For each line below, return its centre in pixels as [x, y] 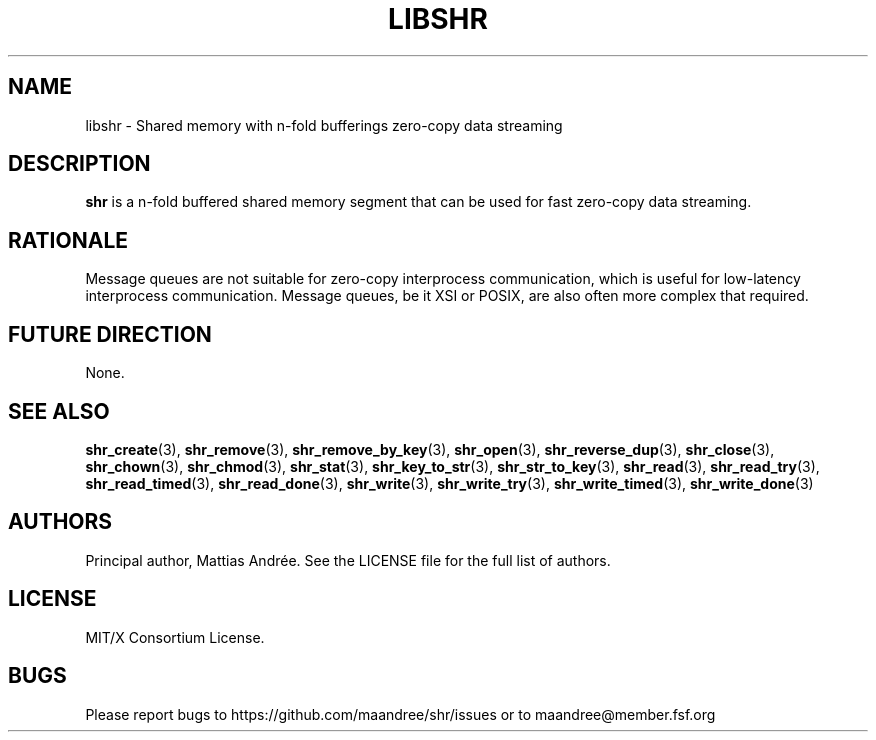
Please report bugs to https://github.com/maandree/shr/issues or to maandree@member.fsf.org [400, 714]
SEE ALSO [59, 411]
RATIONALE [68, 240]
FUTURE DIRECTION [110, 334]
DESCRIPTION [79, 164]
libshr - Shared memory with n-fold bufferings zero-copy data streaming [324, 125]
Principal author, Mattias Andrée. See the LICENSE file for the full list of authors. [348, 560]
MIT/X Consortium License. [175, 637]
